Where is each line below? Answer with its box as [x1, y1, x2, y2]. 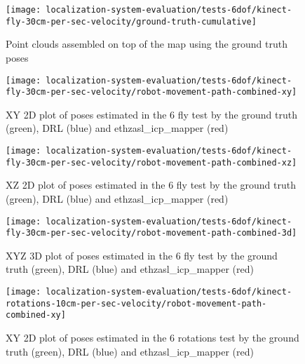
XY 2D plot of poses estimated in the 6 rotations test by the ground [6, 330, 299, 344]
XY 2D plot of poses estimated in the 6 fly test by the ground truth [6, 107, 297, 121]
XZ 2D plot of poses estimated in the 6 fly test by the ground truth [6, 177, 296, 192]
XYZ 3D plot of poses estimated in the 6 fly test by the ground [6, 248, 278, 262]
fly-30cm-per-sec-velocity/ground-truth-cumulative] [6, 16, 257, 27]
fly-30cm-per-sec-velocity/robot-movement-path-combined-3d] [6, 228, 297, 238]
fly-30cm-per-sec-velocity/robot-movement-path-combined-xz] [6, 157, 297, 168]
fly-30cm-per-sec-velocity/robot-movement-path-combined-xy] [6, 87, 297, 97]
